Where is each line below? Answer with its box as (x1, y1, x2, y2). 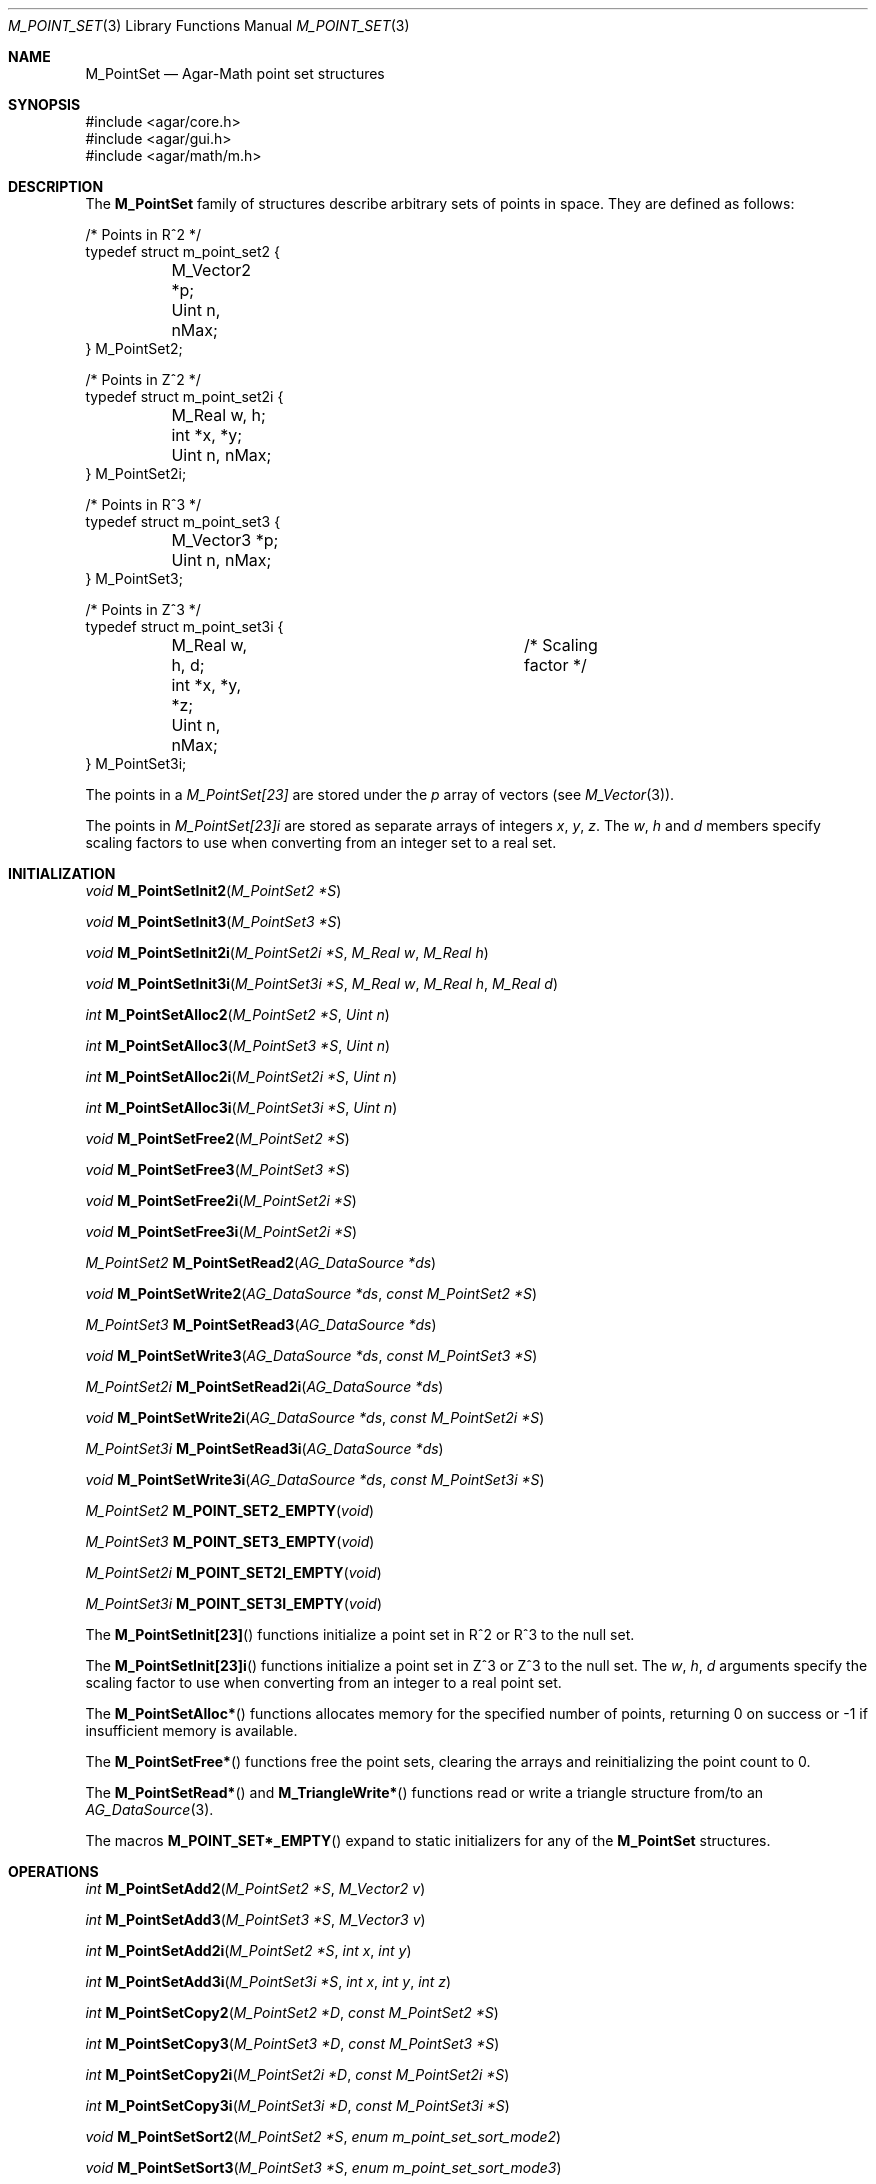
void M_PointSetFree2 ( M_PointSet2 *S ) (85, 1130, 350, 1147)
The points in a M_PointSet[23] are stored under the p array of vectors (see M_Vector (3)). (85, 786, 675, 803)
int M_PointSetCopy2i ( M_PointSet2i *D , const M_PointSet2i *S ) (85, 2066, 510, 2083)
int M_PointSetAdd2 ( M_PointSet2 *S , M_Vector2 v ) (85, 1880, 426, 1897)
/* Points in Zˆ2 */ (85, 371, 201, 388)
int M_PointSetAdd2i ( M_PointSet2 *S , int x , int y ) (85, 1942, 412, 1959)
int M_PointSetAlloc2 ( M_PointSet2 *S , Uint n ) (85, 1006, 390, 1023)
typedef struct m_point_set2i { (85, 388, 284, 405)
